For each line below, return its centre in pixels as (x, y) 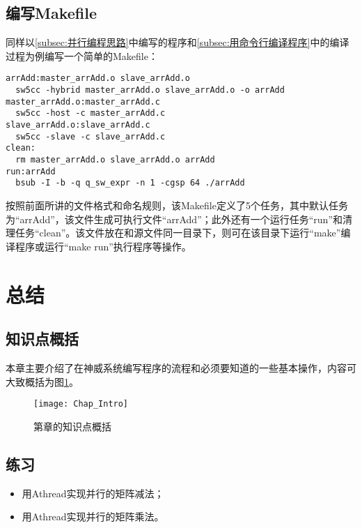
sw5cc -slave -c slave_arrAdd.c (90, 136)
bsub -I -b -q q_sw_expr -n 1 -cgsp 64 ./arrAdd (130, 183)
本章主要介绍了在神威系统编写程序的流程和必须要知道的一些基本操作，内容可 (181, 367)
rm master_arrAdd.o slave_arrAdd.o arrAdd (115, 159)
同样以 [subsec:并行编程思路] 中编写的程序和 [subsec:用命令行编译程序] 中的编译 (178, 42)
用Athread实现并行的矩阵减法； (93, 493)
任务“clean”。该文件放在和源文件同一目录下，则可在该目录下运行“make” (178, 233)
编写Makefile (51, 13)
